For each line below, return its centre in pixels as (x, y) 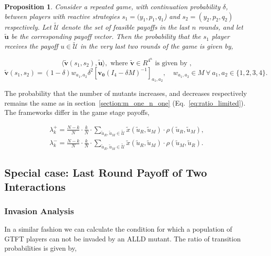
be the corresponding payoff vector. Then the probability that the (106, 36)
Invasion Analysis (39, 210)
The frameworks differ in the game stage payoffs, (77, 112)
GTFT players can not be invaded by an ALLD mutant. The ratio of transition (123, 238)
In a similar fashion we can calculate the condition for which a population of (118, 229)
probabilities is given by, (41, 248)
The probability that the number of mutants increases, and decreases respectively (126, 93)
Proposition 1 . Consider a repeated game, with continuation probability (112, 6)
